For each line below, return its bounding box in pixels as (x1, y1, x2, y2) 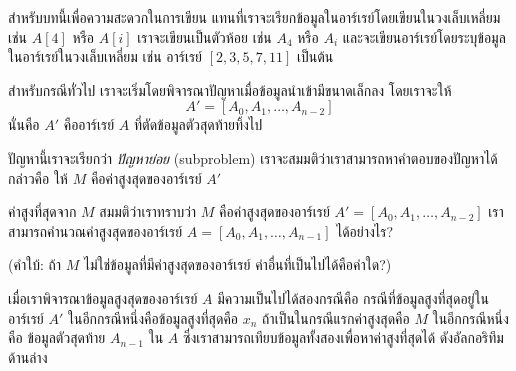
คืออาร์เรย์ (63, 114, 115, 135)
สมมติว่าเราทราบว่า (99, 201, 197, 222)
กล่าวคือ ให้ (8, 167, 68, 188)
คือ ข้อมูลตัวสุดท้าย (8, 327, 106, 348)
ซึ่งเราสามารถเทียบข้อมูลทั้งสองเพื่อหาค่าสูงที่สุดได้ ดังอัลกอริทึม (182, 327, 504, 348)
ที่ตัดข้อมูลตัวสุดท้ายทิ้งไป (134, 114, 263, 135)
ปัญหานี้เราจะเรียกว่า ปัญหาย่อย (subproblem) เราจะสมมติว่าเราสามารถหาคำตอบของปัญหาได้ (8, 147, 498, 168)
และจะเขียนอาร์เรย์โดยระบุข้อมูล (342, 26, 506, 47)
